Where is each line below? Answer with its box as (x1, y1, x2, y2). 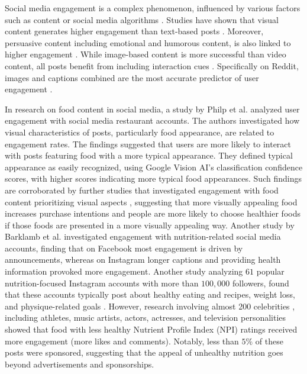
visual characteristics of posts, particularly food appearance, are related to (5, 125, 274, 138)
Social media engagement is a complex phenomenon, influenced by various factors (5, 2, 300, 14)
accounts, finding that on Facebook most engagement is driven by (5, 241, 243, 254)
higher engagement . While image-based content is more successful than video (5, 48, 286, 60)
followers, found (232, 276, 289, 289)
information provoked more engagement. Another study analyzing (5, 265, 243, 278)
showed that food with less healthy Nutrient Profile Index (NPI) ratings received (5, 323, 298, 336)
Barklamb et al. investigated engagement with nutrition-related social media (5, 230, 281, 243)
